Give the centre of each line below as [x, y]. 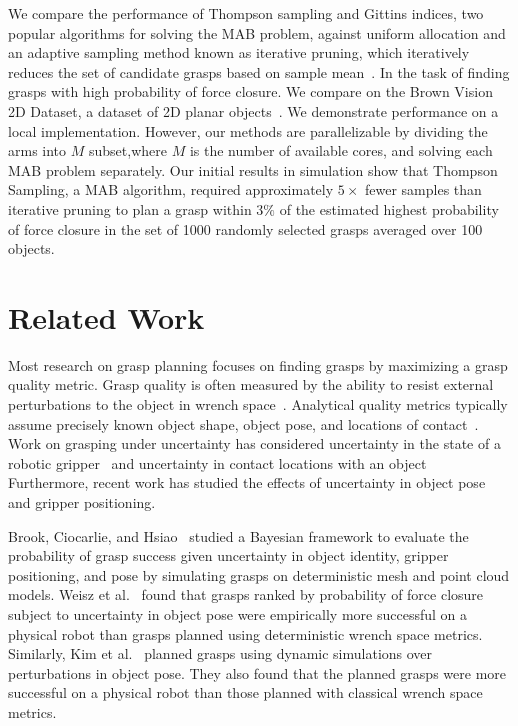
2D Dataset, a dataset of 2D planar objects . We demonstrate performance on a [253, 110]
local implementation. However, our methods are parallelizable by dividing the [248, 130]
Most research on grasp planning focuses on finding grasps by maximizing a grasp [258, 364]
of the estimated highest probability [389, 208]
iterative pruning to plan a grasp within [130, 208]
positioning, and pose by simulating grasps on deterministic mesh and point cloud [259, 574]
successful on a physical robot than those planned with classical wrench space [245, 692]
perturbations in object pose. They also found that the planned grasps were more [257, 672]
